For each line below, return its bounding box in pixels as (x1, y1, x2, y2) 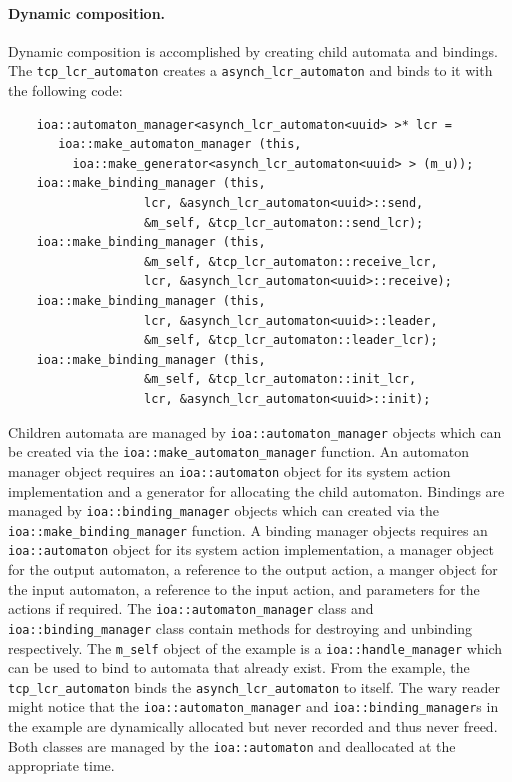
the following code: (8, 80, 123, 101)
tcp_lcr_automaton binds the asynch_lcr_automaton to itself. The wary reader (8, 676, 500, 697)
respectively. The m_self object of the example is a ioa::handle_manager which (8, 637, 503, 658)
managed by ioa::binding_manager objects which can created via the (8, 500, 440, 521)
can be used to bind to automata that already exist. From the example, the (8, 657, 470, 678)
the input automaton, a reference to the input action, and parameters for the (8, 578, 480, 599)
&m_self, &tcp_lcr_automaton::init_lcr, (144, 372, 417, 387)
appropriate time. (8, 755, 115, 776)
